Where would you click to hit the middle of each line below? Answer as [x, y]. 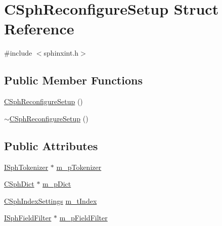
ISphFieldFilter [28, 218]
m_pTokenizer [79, 167]
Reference [39, 29]
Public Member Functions [73, 80]
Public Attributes [51, 145]
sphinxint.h [61, 53]
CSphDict [19, 184]
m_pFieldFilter [83, 218]
